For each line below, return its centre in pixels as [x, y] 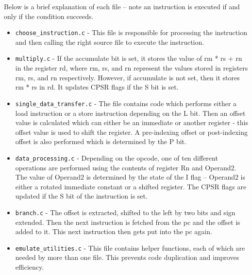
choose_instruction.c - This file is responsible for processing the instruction [131, 32]
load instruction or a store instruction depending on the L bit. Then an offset [130, 113]
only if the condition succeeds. [49, 16]
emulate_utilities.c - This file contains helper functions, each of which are [130, 247]
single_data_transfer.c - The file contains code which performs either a [126, 103]
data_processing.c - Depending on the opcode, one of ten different [117, 157]
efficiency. [30, 267]
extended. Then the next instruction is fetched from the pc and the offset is [128, 222]
